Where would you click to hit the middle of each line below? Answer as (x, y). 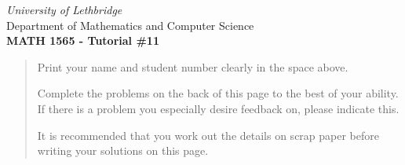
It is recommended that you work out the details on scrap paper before (208, 135)
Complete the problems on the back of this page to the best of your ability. (218, 93)
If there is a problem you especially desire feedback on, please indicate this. (218, 108)
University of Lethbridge (64, 9)
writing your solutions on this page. (123, 150)
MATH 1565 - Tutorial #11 (83, 40)
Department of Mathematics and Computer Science (130, 25)
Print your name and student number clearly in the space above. (193, 66)
